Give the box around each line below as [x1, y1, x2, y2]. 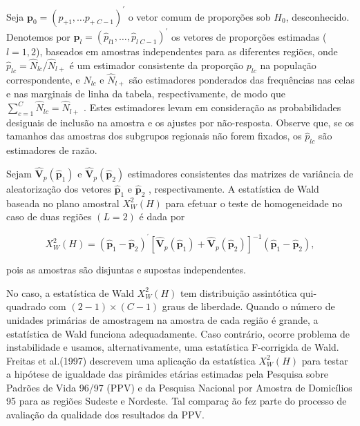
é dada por [139, 209, 185, 224]
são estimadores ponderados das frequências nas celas [129, 72, 355, 86]
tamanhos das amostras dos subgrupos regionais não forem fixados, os [6, 128, 302, 143]
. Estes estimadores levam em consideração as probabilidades [84, 100, 341, 115]
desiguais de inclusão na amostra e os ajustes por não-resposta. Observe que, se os [6, 115, 354, 129]
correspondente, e [6, 72, 80, 86]
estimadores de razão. [6, 143, 97, 157]
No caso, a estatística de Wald [6, 285, 134, 300]
